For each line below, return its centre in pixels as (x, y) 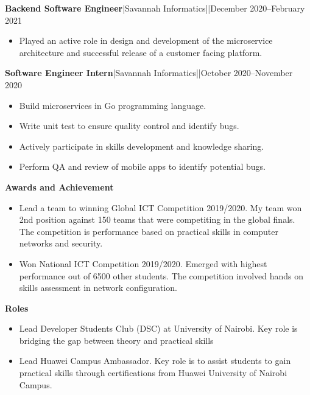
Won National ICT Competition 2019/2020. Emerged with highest (143, 263)
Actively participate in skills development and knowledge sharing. (142, 146)
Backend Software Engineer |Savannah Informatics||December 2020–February (155, 8)
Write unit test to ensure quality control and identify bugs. (129, 126)
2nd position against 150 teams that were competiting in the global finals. (157, 219)
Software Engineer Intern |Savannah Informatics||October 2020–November (149, 73)
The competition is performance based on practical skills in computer (149, 231)
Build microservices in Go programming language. (113, 105)
